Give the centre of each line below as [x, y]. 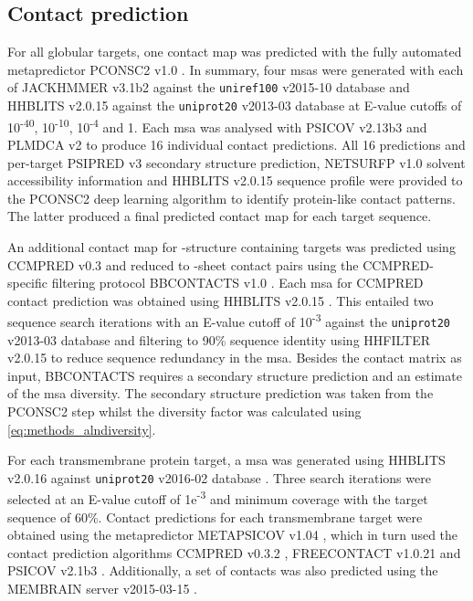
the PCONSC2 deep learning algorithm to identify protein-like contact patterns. [231, 198]
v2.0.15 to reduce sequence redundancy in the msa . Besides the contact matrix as [235, 358]
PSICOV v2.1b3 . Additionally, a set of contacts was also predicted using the [223, 570]
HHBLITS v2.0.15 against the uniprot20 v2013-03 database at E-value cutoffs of [235, 105]
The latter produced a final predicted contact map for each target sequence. [220, 216]
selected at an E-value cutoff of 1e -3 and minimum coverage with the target [218, 498]
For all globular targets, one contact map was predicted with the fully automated [235, 52]
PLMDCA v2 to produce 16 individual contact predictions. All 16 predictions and [236, 144]
